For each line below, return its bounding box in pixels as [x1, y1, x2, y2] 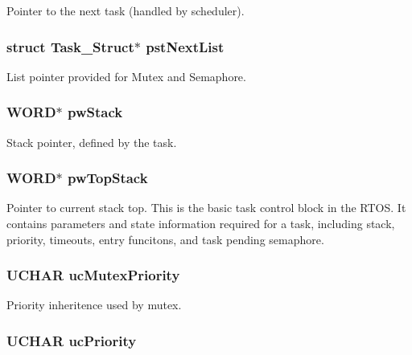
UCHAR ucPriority [6, 330, 137, 350]
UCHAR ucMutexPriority [6, 265, 180, 285]
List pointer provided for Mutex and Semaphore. [6, 67, 246, 84]
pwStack [68, 102, 123, 122]
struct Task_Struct [6, 36, 134, 56]
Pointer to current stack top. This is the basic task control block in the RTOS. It [6, 199, 406, 216]
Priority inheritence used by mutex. [6, 296, 182, 313]
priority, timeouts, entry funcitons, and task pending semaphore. [6, 231, 324, 247]
